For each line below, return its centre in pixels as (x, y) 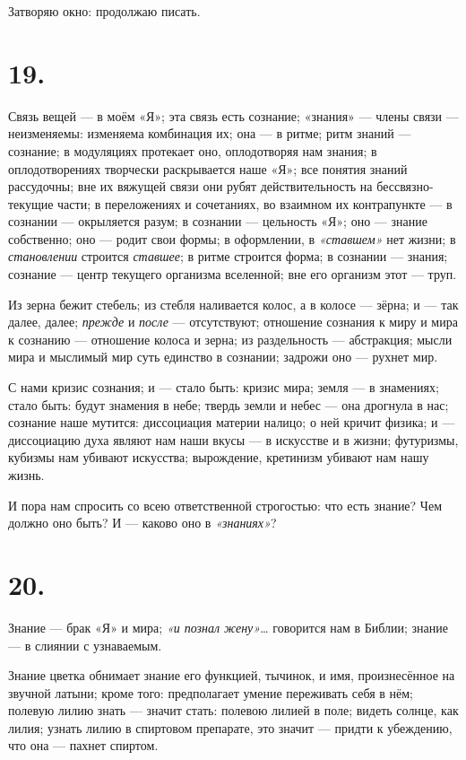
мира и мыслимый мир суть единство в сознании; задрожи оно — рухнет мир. (223, 357)
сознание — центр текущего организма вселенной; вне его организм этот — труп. (233, 274)
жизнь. (26, 475)
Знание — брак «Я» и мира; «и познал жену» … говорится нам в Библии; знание (229, 627)
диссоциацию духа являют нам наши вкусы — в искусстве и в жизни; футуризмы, (233, 439)
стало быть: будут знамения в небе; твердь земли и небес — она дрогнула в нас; (229, 404)
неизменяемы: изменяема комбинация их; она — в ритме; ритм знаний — (210, 133)
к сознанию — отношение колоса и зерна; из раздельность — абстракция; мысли (230, 339)
